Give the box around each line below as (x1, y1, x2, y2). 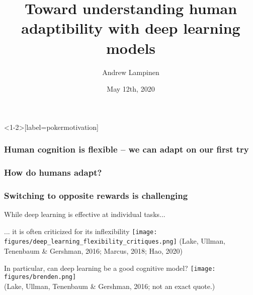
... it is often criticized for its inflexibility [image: (4, 226, 157, 236)
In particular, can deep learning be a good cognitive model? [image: (4, 262, 216, 273)
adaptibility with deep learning (21, 18, 240, 38)
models (106, 37, 156, 58)
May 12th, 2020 (107, 84, 155, 94)
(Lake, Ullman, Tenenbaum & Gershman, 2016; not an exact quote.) (4, 281, 215, 291)
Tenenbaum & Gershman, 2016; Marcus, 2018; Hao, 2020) (4, 246, 183, 256)
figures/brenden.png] (4, 273, 76, 281)
